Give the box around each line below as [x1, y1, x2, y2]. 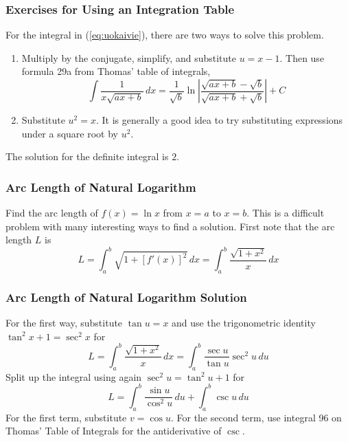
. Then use [279, 50, 325, 65]
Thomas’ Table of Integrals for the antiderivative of [5, 423, 222, 438]
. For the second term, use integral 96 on [170, 410, 342, 424]
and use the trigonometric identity [172, 316, 316, 330]
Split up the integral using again [5, 369, 142, 384]
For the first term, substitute [5, 410, 127, 424]
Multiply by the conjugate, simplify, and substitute [21, 50, 236, 65]
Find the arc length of [5, 206, 98, 219]
